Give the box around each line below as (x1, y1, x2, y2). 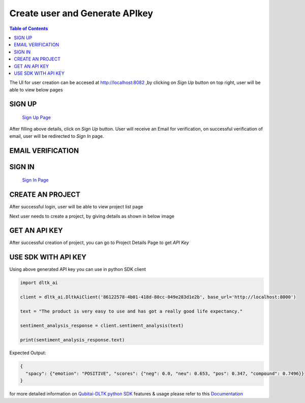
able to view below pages (9, 86, 63, 92)
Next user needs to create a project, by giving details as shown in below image (9, 213, 175, 219)
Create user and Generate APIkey (9, 8, 154, 19)
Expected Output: (9, 350, 46, 356)
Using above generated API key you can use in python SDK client (9, 266, 146, 272)
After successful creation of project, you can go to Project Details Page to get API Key (9, 239, 189, 246)
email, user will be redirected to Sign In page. (9, 133, 104, 139)
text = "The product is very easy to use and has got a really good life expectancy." (20, 308, 243, 314)
